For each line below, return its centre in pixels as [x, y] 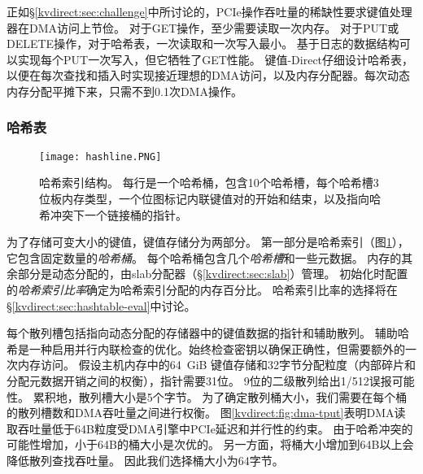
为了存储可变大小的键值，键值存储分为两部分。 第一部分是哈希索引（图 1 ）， [208, 242]
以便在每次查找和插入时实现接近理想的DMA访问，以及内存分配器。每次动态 [209, 75]
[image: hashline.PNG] [100, 157]
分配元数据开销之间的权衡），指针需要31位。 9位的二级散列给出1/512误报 [199, 380]
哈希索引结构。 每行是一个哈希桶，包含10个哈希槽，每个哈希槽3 [209, 183]
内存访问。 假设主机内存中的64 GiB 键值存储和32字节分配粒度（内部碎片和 [217, 365]
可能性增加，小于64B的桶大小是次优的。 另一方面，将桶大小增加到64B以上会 [210, 444]
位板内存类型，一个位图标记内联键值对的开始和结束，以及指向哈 [210, 199]
